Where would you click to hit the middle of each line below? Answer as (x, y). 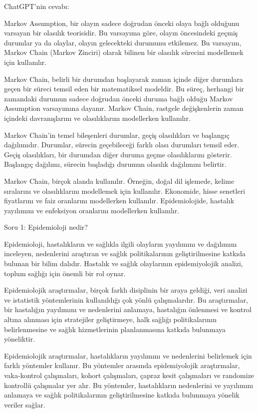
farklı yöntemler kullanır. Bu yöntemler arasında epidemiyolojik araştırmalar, (122, 365)
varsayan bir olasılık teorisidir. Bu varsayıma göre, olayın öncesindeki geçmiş (121, 33)
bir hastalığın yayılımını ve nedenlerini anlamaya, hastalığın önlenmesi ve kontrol (128, 309)
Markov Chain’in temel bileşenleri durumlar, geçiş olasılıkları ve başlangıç (117, 135)
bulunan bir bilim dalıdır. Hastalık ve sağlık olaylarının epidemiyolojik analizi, (124, 263)
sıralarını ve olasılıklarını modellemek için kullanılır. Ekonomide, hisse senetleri (125, 191)
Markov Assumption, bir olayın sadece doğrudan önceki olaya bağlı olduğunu (122, 23)
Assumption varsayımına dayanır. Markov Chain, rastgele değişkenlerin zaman (124, 108)
